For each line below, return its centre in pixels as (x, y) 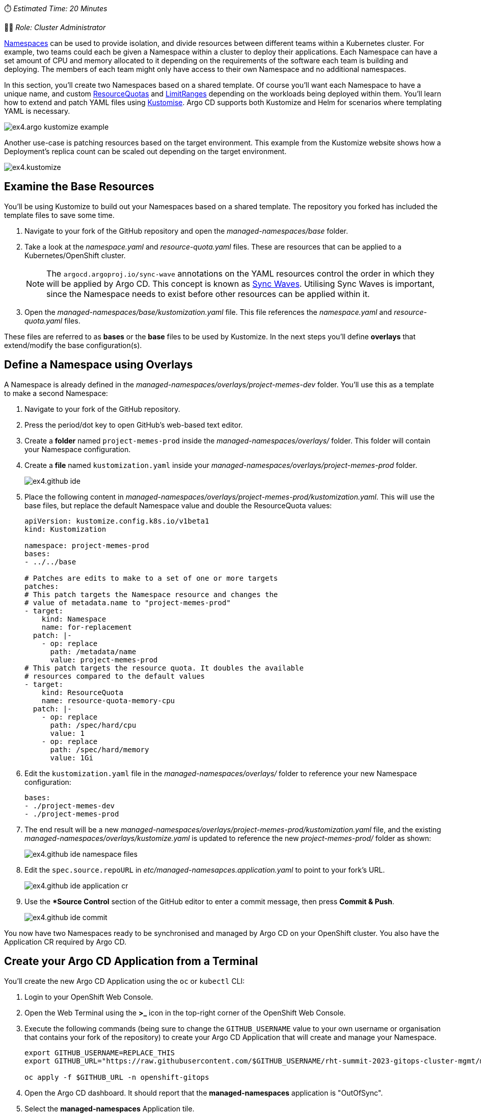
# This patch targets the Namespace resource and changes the (151, 594)
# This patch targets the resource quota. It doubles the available (164, 668)
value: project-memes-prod (104, 660)
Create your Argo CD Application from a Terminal (131, 961)
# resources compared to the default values (115, 676)
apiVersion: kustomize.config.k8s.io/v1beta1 (117, 521)
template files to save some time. (59, 215)
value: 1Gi (72, 758)
